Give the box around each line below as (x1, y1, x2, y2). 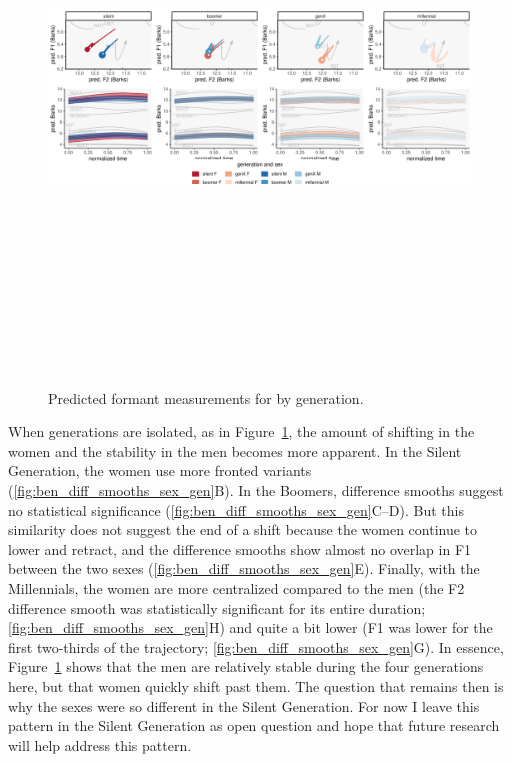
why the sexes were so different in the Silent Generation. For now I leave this (8, 695, 480, 716)
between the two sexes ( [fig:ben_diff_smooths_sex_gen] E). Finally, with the (8, 558, 480, 579)
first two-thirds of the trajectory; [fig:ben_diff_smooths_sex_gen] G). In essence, (8, 636, 504, 657)
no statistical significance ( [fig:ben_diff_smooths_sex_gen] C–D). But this (8, 499, 464, 520)
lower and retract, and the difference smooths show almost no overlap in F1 (8, 538, 472, 559)
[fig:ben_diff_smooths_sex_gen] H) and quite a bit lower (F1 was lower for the (8, 617, 493, 638)
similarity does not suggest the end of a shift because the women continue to (8, 519, 478, 540)
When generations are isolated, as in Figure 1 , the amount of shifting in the (8, 421, 475, 442)
